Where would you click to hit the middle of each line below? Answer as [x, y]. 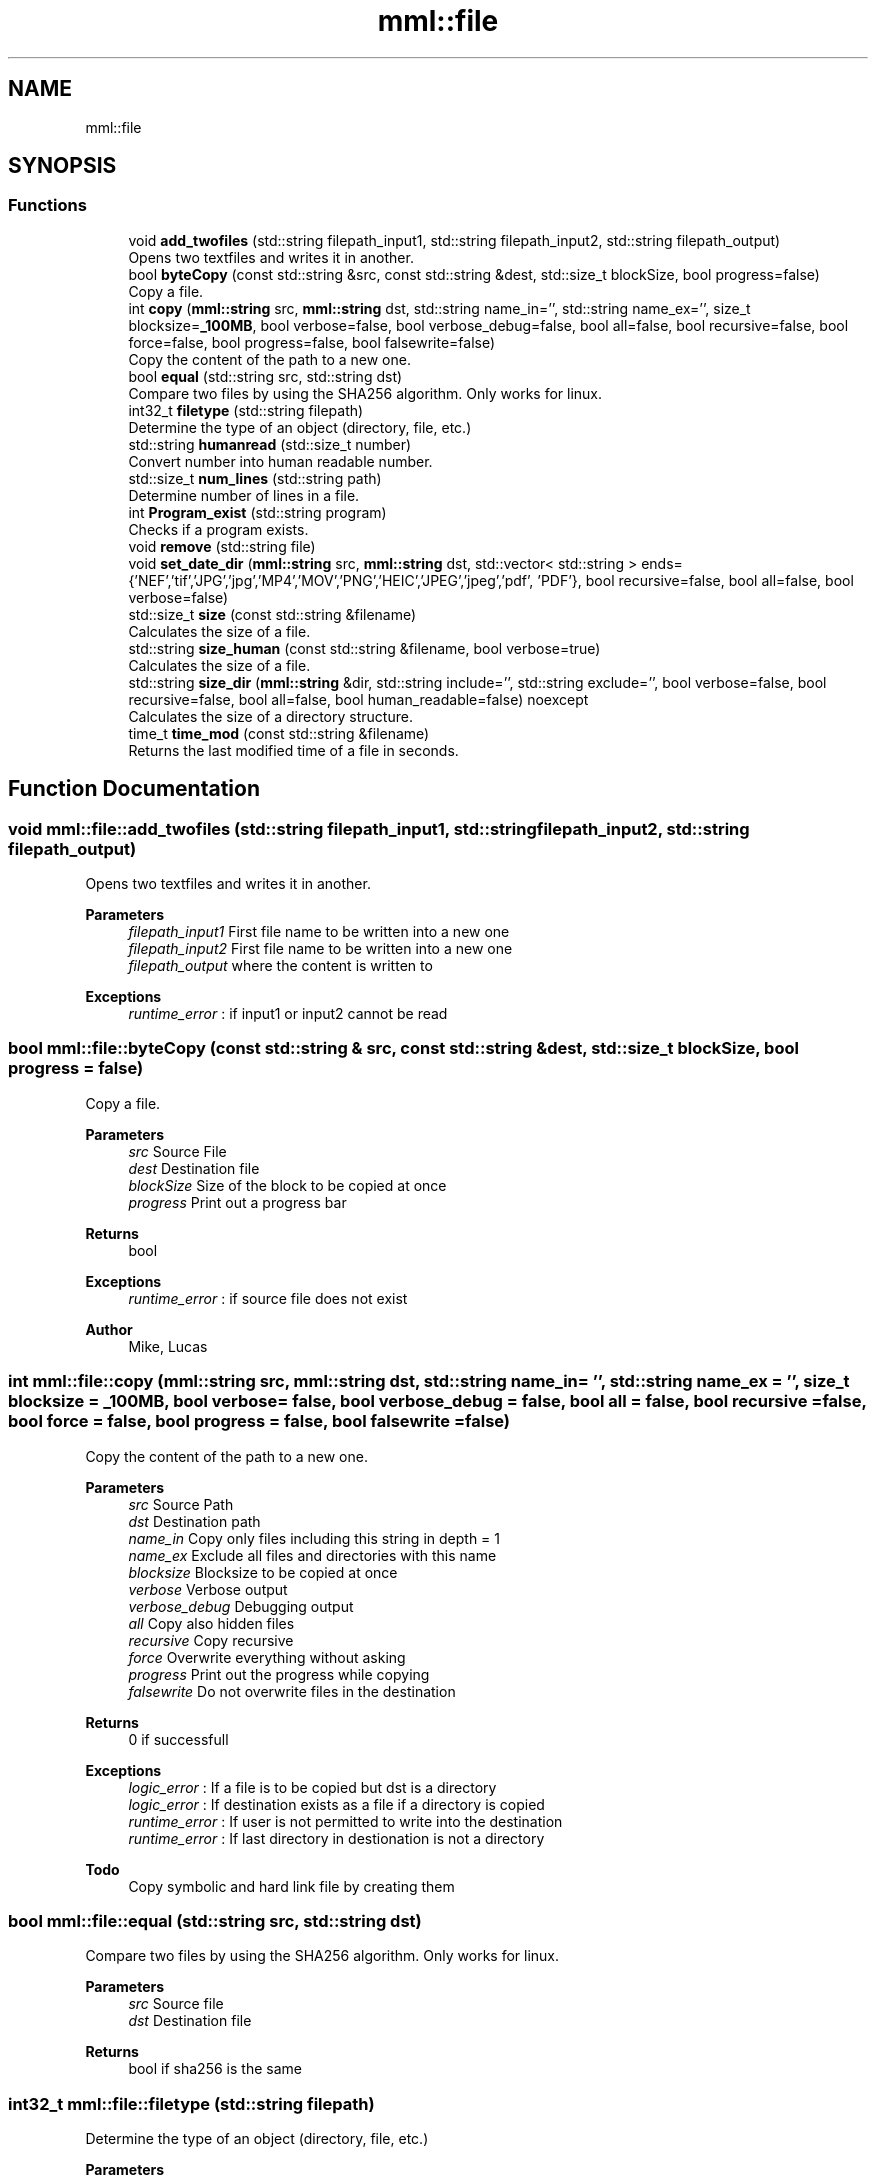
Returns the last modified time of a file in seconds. [293, 750]
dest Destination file [194, 1168]
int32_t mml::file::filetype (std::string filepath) [191, 2103]
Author [109, 1329]
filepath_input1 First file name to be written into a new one [319, 932]
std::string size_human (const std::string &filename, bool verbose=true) [364, 648]
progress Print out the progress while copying [279, 1674]
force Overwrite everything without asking [267, 1657]
